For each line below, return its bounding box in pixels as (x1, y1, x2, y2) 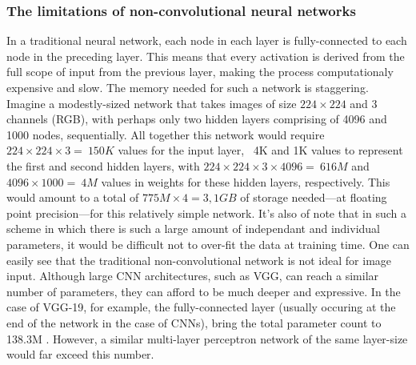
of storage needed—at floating (240, 189, 387, 206)
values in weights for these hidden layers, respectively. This (101, 173, 390, 190)
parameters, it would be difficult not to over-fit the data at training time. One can (6, 235, 410, 252)
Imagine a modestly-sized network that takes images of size (6, 94, 297, 111)
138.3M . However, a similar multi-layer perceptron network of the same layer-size (6, 330, 408, 347)
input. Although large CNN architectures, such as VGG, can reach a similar (6, 267, 379, 284)
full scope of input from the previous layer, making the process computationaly (6, 63, 394, 80)
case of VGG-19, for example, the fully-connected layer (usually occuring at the (6, 299, 396, 315)
